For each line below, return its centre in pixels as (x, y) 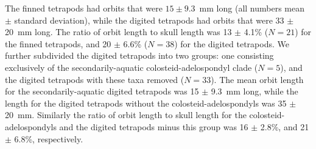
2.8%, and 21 (285, 126)
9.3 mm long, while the (255, 91)
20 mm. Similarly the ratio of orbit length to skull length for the (126, 115)
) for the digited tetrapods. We (232, 43)
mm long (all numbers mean (252, 8)
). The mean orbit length (257, 79)
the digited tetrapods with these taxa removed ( (95, 79)
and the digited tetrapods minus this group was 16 (154, 126)
